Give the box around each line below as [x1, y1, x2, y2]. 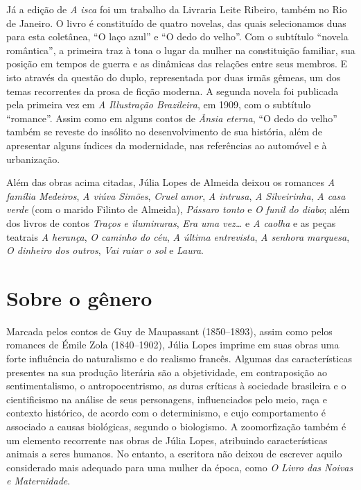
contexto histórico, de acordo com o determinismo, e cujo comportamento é [6, 405, 326, 420]
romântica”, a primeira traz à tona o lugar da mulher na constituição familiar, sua [6, 42, 355, 57]
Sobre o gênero [6, 283, 152, 312]
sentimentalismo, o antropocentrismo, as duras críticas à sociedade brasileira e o [6, 378, 346, 393]
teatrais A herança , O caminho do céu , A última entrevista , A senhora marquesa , [6, 229, 350, 244]
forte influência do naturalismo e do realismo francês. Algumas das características [6, 351, 352, 365]
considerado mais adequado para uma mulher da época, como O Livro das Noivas [6, 459, 353, 474]
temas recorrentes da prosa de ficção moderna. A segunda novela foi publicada [6, 83, 339, 98]
